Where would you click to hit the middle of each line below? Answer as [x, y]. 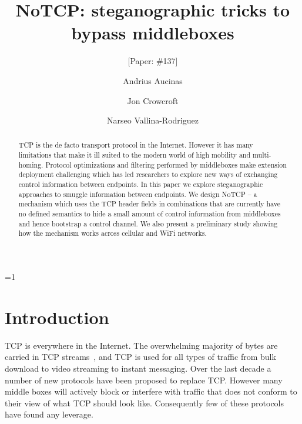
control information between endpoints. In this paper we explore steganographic [141, 184]
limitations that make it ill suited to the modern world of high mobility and [135, 155]
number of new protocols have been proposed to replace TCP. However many [144, 380]
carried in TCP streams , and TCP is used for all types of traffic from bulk [140, 357]
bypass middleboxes [153, 33]
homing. [31, 164]
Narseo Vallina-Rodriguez [153, 120]
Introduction [57, 317]
